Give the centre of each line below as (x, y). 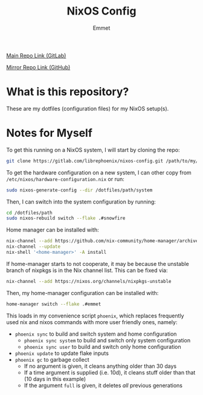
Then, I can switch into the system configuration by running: (81, 202)
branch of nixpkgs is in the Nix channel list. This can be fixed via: (87, 270)
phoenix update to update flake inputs (62, 353)
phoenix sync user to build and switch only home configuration (102, 347)
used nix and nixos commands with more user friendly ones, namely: (92, 322)
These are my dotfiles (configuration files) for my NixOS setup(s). (88, 108)
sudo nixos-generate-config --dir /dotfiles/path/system (79, 190)
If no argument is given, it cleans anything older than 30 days (100, 366)
